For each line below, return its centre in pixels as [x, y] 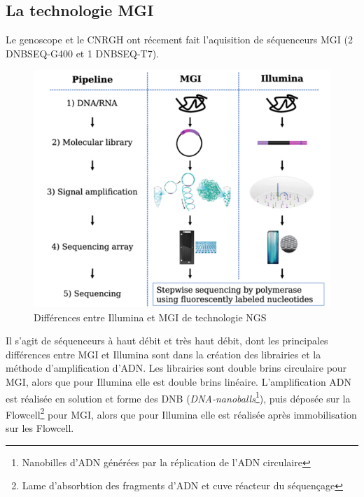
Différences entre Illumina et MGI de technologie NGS [150, 317]
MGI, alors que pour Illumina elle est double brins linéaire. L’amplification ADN [179, 381]
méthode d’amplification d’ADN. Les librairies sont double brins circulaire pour [176, 368]
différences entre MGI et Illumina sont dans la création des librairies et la [163, 354]
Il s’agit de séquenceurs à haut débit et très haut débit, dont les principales [167, 341]
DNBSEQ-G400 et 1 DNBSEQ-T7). [83, 53]
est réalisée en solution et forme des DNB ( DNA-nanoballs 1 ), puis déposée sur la [178, 397]
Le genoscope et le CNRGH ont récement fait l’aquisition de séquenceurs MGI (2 [179, 40]
